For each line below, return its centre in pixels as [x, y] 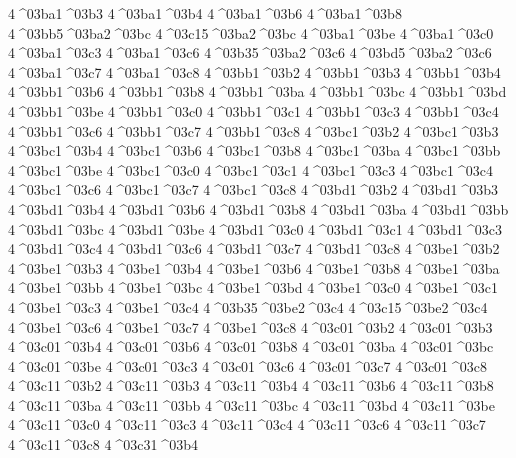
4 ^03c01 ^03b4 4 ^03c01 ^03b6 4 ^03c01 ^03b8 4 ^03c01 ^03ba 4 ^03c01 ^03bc [251, 346]
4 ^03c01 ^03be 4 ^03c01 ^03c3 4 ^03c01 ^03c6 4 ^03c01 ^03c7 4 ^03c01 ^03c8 [248, 365]
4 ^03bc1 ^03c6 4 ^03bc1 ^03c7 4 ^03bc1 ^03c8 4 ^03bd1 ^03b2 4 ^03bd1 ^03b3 [253, 189]
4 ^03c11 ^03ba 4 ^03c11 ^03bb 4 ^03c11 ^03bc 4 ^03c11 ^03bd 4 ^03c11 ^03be [251, 404]
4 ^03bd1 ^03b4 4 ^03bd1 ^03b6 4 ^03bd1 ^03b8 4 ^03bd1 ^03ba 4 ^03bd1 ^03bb [258, 208]
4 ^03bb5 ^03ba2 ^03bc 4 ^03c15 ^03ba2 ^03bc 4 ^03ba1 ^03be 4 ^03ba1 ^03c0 [251, 32]
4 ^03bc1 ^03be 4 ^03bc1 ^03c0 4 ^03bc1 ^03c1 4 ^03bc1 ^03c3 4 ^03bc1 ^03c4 [250, 169]
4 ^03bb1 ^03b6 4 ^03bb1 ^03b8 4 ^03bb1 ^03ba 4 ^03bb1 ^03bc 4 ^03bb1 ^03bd [257, 91]
